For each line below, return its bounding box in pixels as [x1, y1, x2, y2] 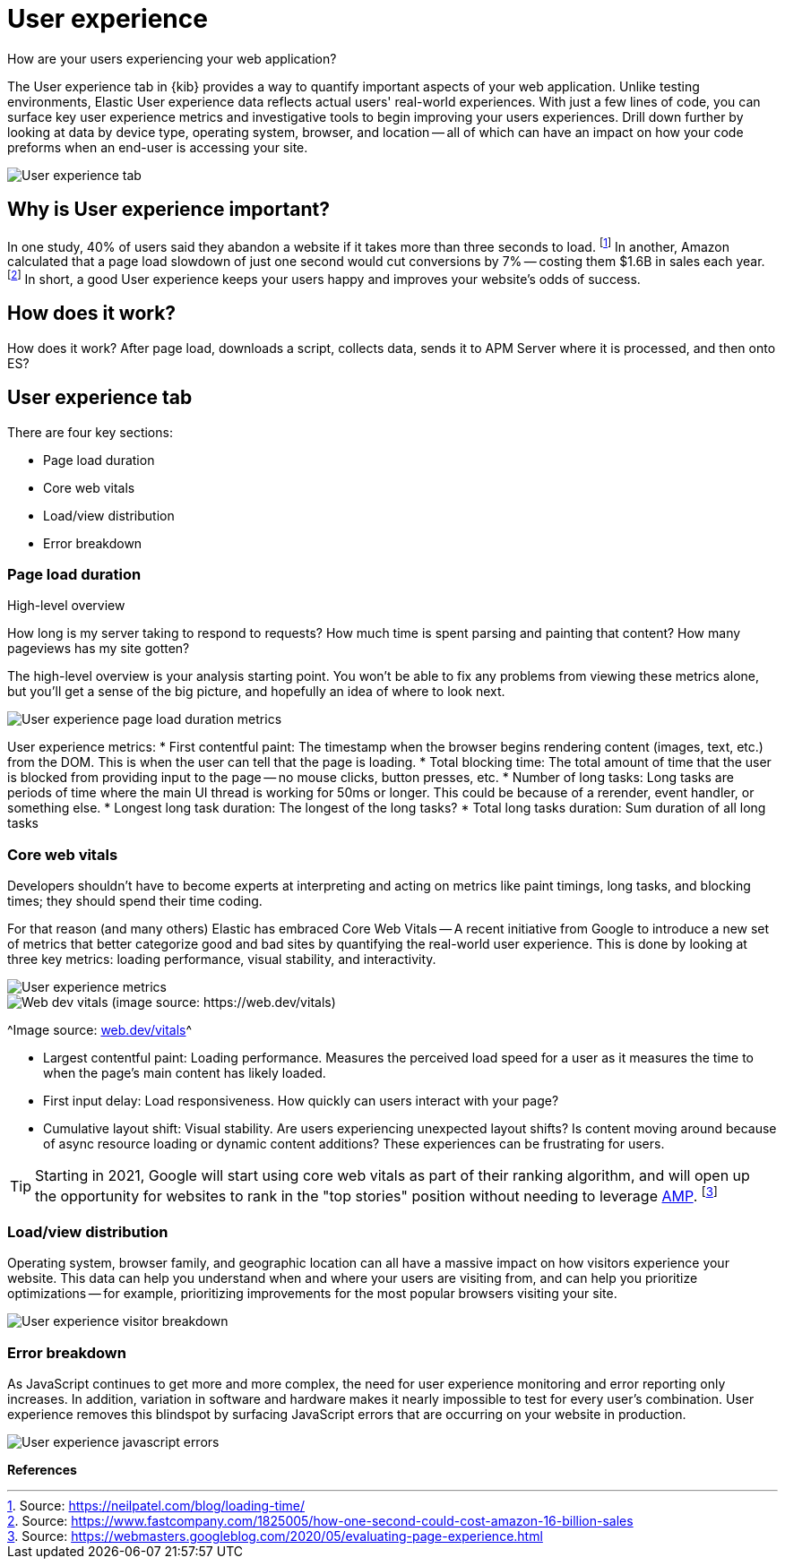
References [7, 1461, 77, 1477]
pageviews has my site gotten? [7, 641, 190, 657]
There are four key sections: [7, 424, 173, 440]
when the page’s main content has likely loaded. [43, 1065, 326, 1081]
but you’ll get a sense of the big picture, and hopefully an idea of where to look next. [7, 684, 505, 700]
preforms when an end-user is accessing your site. [7, 139, 308, 155]
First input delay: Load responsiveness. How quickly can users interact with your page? [43, 1093, 559, 1109]
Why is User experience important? [7, 198, 330, 221]
